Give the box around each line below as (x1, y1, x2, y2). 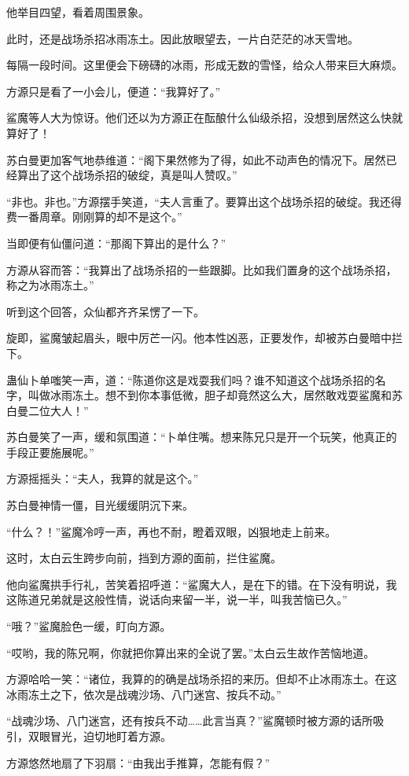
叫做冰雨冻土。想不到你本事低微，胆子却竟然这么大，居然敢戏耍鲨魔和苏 (28, 387, 403, 403)
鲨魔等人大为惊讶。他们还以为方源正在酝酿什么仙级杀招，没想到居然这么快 (6, 109, 392, 126)
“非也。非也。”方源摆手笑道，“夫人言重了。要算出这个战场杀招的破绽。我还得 (6, 193, 402, 209)
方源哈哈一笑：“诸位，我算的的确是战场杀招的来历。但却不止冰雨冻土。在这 (6, 671, 397, 687)
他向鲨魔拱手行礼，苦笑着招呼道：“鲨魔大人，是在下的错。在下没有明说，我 (6, 576, 397, 592)
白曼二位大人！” (6, 402, 89, 418)
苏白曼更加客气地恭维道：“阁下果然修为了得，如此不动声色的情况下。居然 (6, 151, 386, 167)
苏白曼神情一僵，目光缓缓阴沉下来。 (6, 497, 193, 513)
